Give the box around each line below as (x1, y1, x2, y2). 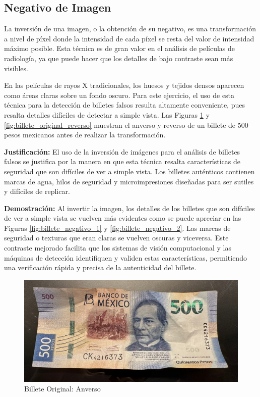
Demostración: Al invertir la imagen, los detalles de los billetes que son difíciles (4, 203, 255, 213)
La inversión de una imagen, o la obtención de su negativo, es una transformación (4, 23, 256, 34)
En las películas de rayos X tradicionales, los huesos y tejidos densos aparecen (4, 80, 244, 90)
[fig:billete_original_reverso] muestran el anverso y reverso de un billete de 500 (4, 119, 248, 130)
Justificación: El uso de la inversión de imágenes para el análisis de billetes (4, 146, 240, 157)
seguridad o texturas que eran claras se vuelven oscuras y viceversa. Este (4, 232, 229, 243)
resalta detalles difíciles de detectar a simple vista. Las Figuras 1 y (4, 109, 210, 120)
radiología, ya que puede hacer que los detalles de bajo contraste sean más (4, 53, 233, 63)
